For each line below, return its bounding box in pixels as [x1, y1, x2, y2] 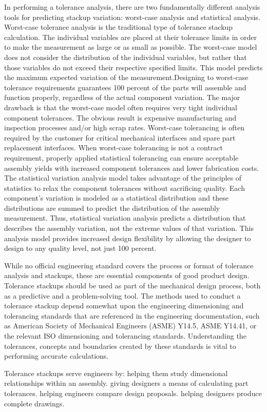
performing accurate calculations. [4, 350, 109, 361]
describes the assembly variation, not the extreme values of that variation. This [4, 223, 254, 233]
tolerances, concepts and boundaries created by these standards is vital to [4, 340, 236, 351]
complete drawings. [4, 398, 65, 408]
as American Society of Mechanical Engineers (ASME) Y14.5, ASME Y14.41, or [4, 320, 257, 331]
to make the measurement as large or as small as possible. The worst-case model [4, 42, 257, 52]
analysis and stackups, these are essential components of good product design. [4, 270, 250, 281]
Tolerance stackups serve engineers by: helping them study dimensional [4, 367, 228, 378]
